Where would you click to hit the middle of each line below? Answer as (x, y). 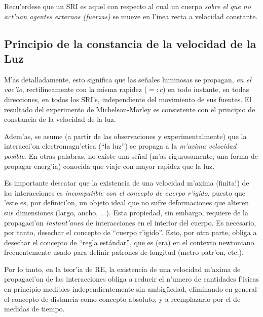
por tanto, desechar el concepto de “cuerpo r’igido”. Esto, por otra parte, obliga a (130, 232)
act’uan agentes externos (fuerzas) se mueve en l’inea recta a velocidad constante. (131, 16)
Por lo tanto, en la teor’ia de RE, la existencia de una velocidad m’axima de (122, 269)
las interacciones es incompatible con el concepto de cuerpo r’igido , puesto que (125, 192)
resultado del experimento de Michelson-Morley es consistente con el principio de (130, 109)
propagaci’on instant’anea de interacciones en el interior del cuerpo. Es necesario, (130, 222)
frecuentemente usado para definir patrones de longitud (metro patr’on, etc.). (124, 252)
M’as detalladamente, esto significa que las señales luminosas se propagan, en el (128, 79)
